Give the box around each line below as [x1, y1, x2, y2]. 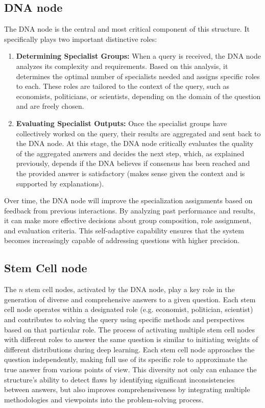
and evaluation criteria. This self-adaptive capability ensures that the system [4, 225, 244, 235]
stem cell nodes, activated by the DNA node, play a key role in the [25, 284, 235, 295]
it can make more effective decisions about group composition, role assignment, [4, 215, 252, 226]
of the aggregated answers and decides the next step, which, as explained [16, 148, 245, 158]
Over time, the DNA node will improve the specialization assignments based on [4, 195, 253, 206]
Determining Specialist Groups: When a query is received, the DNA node [16, 51, 261, 61]
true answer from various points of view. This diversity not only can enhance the [4, 364, 257, 375]
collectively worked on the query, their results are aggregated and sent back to [16, 128, 261, 138]
